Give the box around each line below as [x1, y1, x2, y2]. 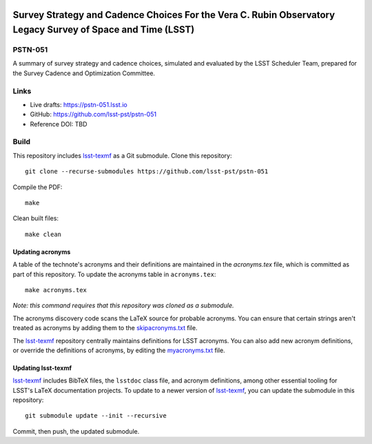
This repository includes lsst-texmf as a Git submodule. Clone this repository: [12, 151, 232, 160]
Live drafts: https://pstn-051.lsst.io [30, 100, 127, 108]
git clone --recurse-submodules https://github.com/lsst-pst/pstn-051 [25, 168, 269, 175]
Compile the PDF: [12, 183, 63, 191]
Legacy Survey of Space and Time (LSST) [12, 24, 195, 36]
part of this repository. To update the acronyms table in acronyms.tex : [12, 270, 216, 278]
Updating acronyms [12, 247, 71, 255]
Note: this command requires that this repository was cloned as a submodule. [12, 301, 234, 310]
